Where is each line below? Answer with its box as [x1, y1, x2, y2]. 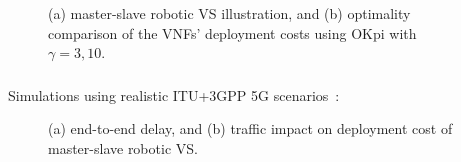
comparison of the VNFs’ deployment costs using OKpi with [48, 22, 417, 43]
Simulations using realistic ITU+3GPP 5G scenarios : [8, 84, 340, 105]
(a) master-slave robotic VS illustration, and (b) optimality [48, 3, 411, 23]
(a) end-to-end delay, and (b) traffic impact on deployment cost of [48, 118, 453, 139]
